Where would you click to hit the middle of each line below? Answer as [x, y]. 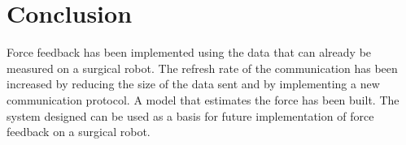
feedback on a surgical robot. [79, 132]
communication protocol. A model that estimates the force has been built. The [203, 99]
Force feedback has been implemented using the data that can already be [189, 52]
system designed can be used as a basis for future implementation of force [190, 115]
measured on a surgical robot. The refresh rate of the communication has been [202, 68]
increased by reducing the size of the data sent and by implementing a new [193, 84]
